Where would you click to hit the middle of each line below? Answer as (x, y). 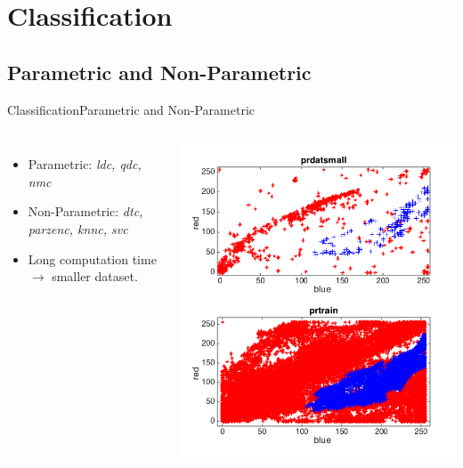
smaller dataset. (95, 276)
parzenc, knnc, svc (78, 228)
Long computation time (92, 258)
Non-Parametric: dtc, (85, 211)
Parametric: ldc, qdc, (85, 164)
